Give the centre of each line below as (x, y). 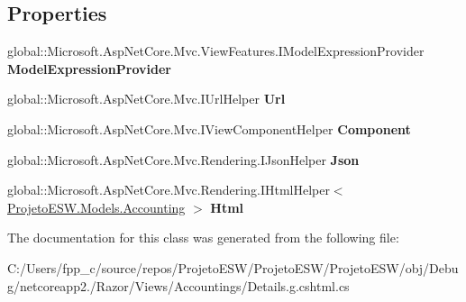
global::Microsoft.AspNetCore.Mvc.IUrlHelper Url (146, 99)
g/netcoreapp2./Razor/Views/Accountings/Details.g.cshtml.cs (178, 285)
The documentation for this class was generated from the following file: (203, 238)
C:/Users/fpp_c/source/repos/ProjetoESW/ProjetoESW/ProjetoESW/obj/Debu (233, 267)
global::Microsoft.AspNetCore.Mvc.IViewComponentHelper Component (209, 128)
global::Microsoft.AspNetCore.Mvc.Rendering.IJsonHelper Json (183, 159)
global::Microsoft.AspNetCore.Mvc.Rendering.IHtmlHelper (169, 190)
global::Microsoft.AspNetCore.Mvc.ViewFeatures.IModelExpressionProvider (216, 51)
